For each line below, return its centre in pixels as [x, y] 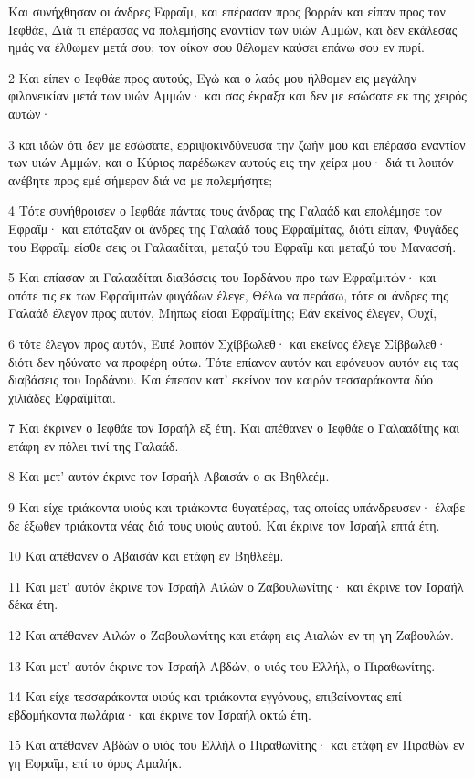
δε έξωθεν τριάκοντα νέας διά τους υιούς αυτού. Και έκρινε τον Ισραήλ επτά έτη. [224, 525]
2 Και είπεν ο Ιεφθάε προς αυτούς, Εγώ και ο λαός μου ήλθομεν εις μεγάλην [212, 77]
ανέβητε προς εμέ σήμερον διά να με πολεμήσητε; [141, 179]
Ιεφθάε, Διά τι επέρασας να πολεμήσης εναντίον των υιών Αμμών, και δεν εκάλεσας [233, 29]
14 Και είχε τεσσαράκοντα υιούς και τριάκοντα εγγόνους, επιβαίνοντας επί [205, 696]
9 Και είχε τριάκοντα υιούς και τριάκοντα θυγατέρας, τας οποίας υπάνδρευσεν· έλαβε [237, 507]
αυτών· [30, 113]
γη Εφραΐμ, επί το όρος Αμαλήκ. [95, 762]
